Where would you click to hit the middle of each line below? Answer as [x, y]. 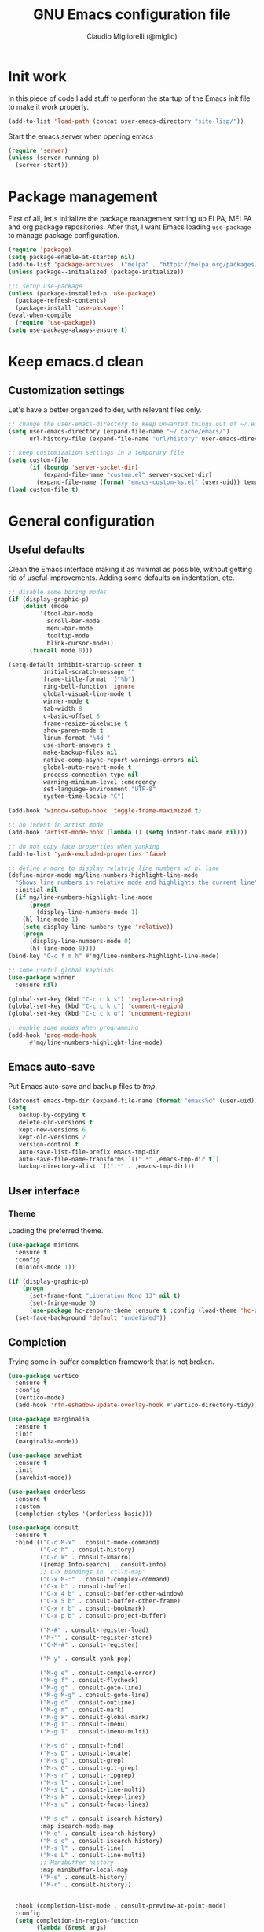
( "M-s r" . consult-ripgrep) [87, 1775]
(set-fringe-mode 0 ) [62, 1303]
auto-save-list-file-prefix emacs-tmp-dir [89, 1152]
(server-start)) [42, 165]
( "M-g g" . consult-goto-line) [91, 1688]
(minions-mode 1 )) [46, 1267]
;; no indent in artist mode [56, 825]
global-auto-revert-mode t [87, 767]
